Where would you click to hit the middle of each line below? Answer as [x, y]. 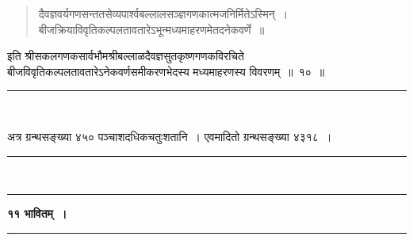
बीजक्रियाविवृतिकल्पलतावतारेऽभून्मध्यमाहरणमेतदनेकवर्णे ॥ [151, 29]
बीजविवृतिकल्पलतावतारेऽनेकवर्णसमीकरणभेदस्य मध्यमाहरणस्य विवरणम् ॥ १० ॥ [166, 71]
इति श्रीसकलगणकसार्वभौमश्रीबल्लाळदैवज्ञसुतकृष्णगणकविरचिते [126, 56]
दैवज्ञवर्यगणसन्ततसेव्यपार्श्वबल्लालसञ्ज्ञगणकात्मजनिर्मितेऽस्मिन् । [163, 13]
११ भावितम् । [37, 213]
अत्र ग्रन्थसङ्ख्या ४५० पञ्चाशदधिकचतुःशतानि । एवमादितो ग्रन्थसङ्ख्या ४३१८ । [170, 136]
